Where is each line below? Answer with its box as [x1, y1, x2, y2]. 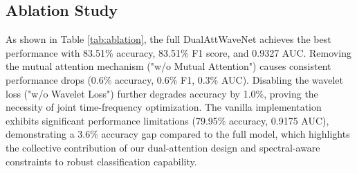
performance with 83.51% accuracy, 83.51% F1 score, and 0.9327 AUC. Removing [6, 45, 351, 60]
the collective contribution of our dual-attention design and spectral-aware [6, 140, 320, 154]
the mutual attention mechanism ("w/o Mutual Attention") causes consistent [6, 59, 331, 73]
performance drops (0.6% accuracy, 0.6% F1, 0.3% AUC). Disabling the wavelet [6, 72, 343, 86]
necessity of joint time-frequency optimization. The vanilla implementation [6, 100, 322, 114]
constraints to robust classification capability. [6, 154, 197, 168]
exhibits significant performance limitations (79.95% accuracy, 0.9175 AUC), [6, 113, 329, 127]
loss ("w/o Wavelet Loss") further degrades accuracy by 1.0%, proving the [6, 86, 318, 100]
